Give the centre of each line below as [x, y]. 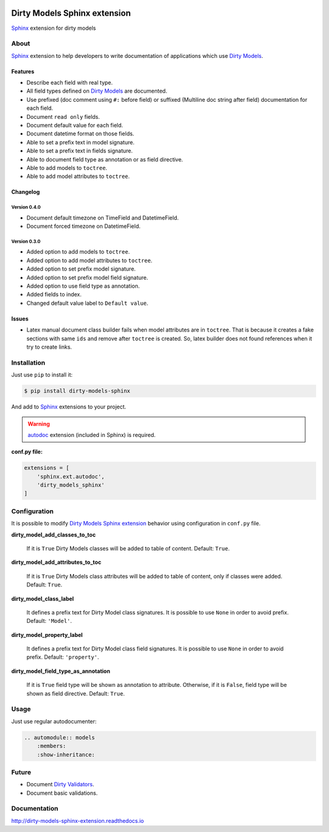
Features [23, 71]
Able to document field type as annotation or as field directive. [105, 159]
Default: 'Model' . [49, 621]
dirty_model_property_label [47, 635]
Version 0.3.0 [26, 241]
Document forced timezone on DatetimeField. [83, 226]
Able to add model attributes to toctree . [78, 176]
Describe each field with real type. [69, 83]
